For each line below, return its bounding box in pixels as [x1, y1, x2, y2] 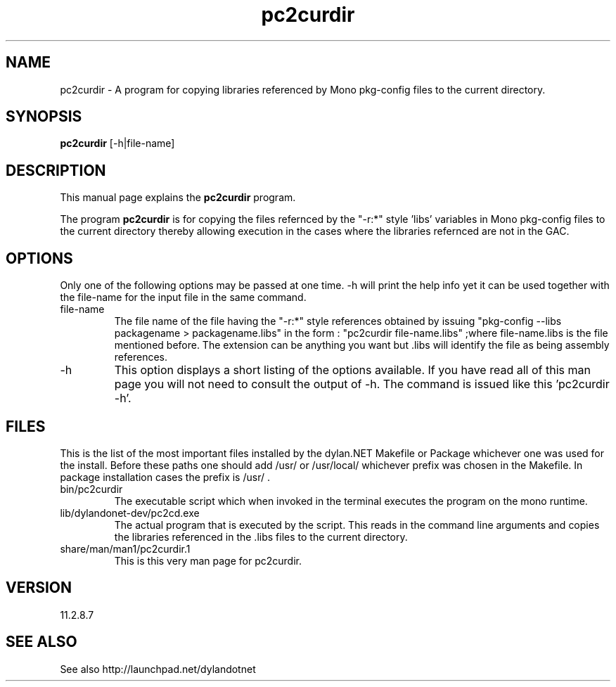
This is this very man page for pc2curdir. [114, 554, 302, 567]
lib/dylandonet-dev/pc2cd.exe [60, 506, 200, 519]
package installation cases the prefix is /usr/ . [60, 470, 270, 483]
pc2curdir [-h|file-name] [60, 137, 175, 150]
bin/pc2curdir [60, 482, 123, 495]
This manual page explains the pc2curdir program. [60, 191, 296, 204]
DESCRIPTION [6, 161, 106, 179]
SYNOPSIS [6, 108, 82, 126]
